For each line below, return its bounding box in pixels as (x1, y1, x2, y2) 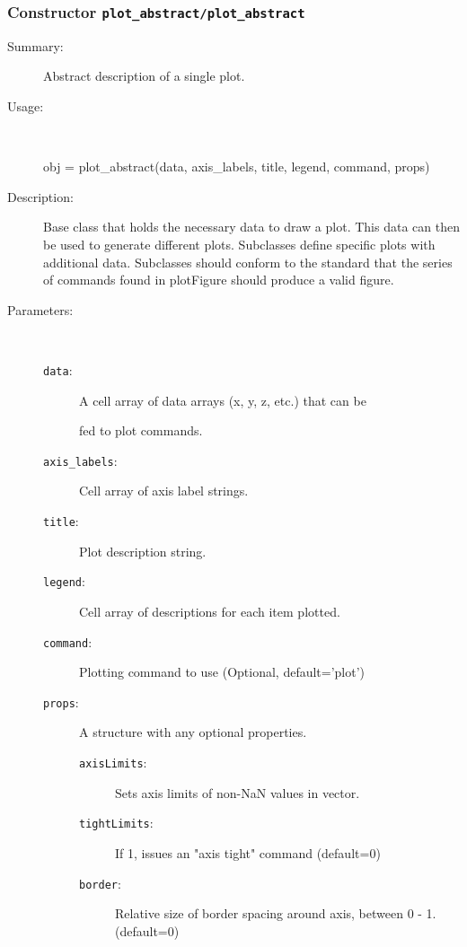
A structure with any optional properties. (79, 723, 307, 741)
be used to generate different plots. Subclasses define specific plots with (43, 234, 436, 253)
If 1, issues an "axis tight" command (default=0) (115, 843, 381, 862)
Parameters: (7, 300, 74, 319)
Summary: (7, 36, 64, 55)
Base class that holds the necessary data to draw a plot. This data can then (43, 217, 460, 236)
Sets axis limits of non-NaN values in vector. (115, 783, 360, 802)
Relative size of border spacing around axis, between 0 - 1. (115, 904, 436, 923)
